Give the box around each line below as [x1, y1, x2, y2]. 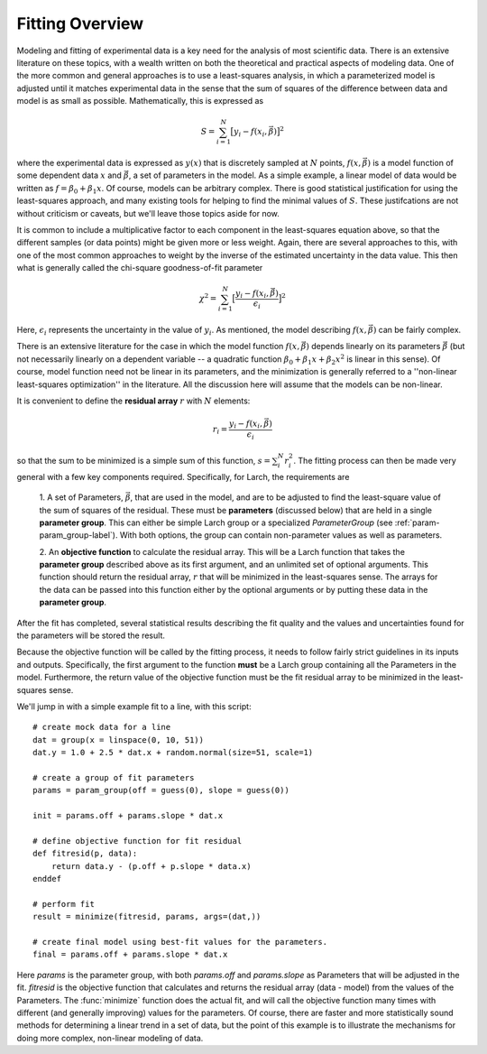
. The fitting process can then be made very [293, 455, 457, 466]
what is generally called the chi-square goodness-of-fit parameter [16, 263, 263, 273]
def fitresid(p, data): [32, 848, 138, 859]
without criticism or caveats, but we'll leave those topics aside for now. [16, 208, 280, 218]
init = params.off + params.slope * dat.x [32, 810, 224, 821]
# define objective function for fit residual [32, 836, 243, 846]
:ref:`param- [394, 517, 440, 528]
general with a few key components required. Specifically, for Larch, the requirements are [16, 471, 350, 482]
